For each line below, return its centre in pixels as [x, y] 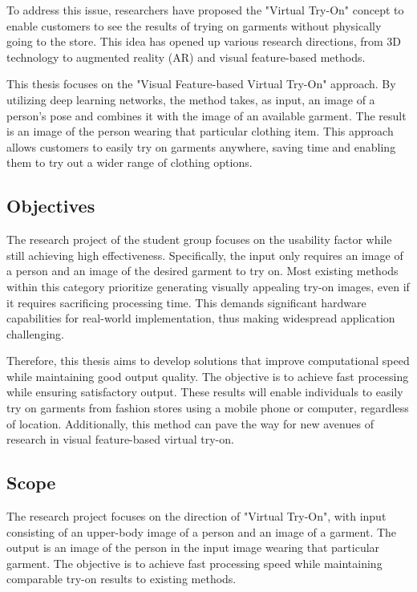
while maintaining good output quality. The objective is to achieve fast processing [208, 376]
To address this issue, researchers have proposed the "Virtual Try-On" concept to [205, 10]
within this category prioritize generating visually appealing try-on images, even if [208, 286]
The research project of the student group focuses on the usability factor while [199, 239]
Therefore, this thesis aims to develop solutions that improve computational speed [208, 361]
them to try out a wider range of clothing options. [130, 162]
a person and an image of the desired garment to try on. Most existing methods [202, 271]
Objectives [51, 206]
